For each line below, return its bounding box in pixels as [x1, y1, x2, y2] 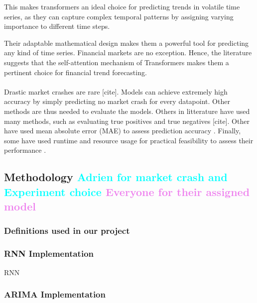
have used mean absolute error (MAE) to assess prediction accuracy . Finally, [4, 125, 241, 136]
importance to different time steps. [4, 21, 110, 31]
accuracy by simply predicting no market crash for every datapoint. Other [4, 96, 230, 106]
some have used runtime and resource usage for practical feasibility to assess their [4, 135, 254, 145]
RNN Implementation [4, 247, 94, 260]
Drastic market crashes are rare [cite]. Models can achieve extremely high [4, 86, 228, 97]
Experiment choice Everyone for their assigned [4, 184, 250, 199]
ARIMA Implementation [4, 288, 106, 301]
